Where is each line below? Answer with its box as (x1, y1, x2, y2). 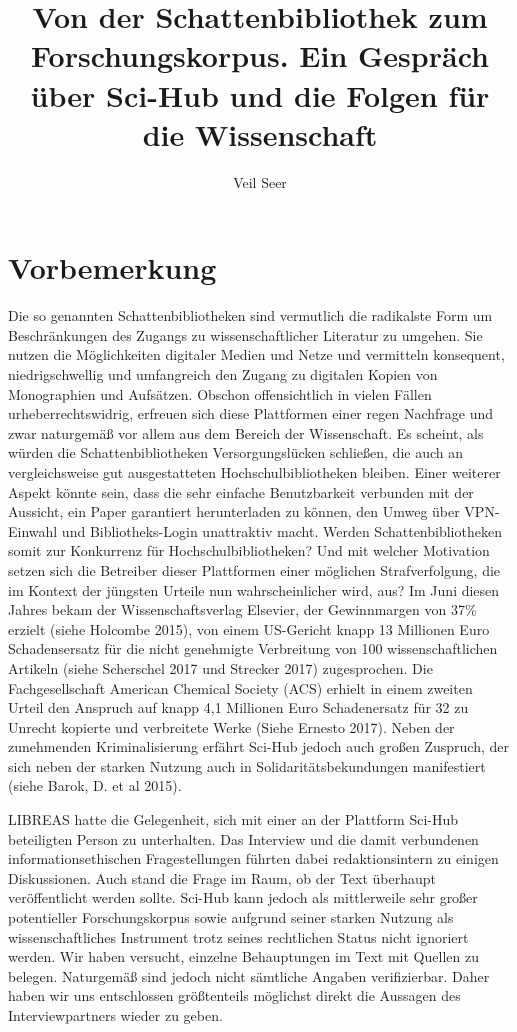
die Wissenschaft (142, 113, 378, 154)
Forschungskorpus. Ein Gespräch (31, 35, 489, 76)
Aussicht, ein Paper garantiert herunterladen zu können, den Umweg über (8, 501, 460, 522)
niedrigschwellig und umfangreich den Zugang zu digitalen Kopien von (8, 364, 438, 384)
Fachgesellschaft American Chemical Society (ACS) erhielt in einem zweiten (8, 677, 473, 698)
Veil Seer (233, 171, 287, 192)
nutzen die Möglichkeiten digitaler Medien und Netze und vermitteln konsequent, (8, 344, 505, 365)
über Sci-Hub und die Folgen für (30, 74, 490, 115)
